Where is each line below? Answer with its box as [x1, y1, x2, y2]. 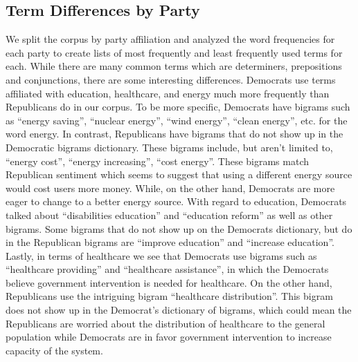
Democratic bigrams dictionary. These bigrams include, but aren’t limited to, [6, 140, 333, 154]
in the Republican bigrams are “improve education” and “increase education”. [6, 235, 334, 249]
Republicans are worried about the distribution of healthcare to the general [6, 316, 325, 330]
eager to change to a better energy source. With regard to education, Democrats [6, 194, 347, 209]
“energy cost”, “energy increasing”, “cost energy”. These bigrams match [6, 153, 310, 168]
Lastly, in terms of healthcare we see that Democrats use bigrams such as [6, 248, 317, 263]
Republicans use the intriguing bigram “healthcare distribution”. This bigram [6, 289, 333, 303]
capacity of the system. [6, 343, 103, 357]
